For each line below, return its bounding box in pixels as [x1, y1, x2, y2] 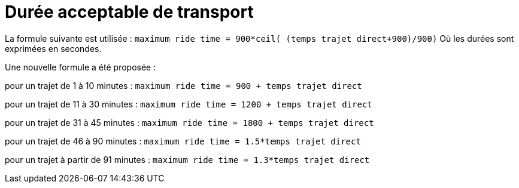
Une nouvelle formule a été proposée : [5, 61, 156, 72]
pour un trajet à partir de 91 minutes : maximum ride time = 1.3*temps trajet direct [5, 154, 370, 165]
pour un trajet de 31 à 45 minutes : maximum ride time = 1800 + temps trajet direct [5, 117, 374, 128]
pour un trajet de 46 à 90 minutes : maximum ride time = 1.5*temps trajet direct [5, 135, 361, 146]
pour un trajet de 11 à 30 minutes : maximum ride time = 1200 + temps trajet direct [5, 98, 372, 109]
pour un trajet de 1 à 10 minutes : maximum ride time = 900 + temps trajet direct [5, 80, 362, 91]
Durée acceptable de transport [5, 2, 254, 22]
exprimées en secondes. [5, 43, 102, 54]
